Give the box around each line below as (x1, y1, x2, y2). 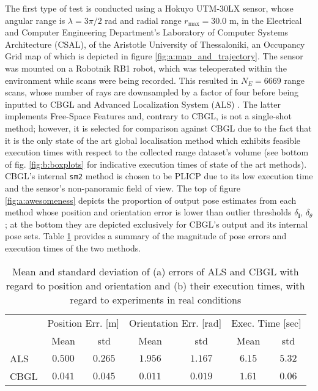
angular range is (5, 13, 65, 26)
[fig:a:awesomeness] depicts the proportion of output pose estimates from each (5, 193, 297, 206)
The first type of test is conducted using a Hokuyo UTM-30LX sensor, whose (5, 2, 294, 14)
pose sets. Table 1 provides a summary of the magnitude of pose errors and (5, 229, 287, 242)
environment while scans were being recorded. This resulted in (5, 73, 239, 86)
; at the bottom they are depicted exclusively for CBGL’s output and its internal (5, 217, 308, 230)
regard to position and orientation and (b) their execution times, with (6, 278, 305, 292)
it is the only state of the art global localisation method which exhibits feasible (5, 133, 301, 146)
